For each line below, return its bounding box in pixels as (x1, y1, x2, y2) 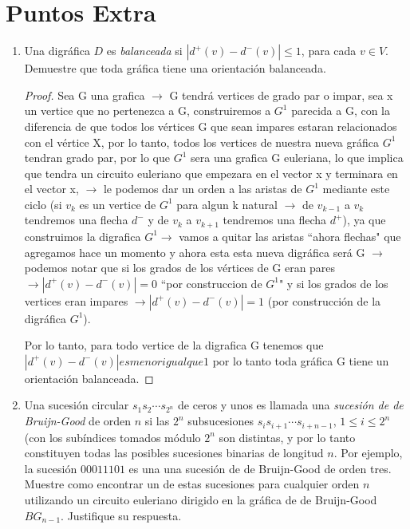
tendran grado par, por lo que (24, 149, 170, 166)
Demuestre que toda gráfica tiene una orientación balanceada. (24, 60, 326, 77)
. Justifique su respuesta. (61, 507, 182, 523)
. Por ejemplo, (333, 444, 403, 461)
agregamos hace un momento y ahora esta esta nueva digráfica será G (24, 243, 365, 260)
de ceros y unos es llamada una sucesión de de (178, 397, 404, 413)
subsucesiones (187, 413, 254, 429)
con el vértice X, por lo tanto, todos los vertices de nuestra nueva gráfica (24, 133, 379, 150)
